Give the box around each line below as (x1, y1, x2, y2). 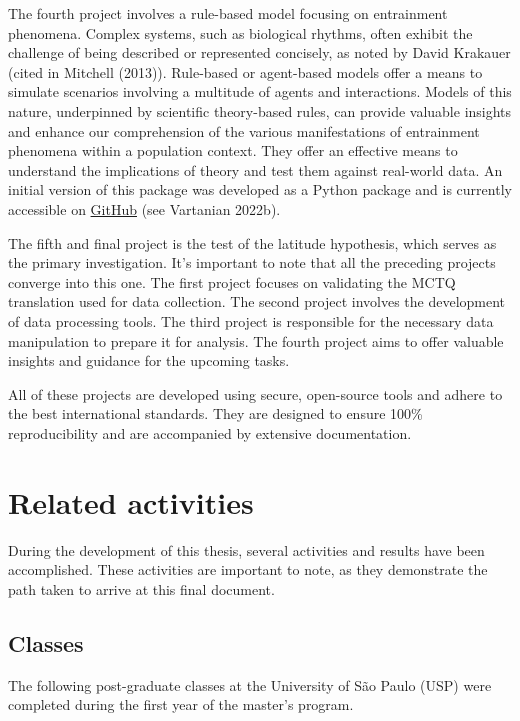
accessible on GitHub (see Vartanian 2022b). (8, 198, 281, 219)
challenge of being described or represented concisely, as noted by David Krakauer (8, 42, 511, 63)
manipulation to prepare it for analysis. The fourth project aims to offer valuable (8, 330, 504, 351)
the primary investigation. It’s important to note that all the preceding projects (8, 252, 496, 273)
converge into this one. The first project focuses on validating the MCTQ (8, 271, 456, 292)
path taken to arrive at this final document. (8, 578, 275, 599)
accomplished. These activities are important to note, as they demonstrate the (8, 559, 488, 580)
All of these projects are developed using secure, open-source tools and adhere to (8, 383, 503, 404)
